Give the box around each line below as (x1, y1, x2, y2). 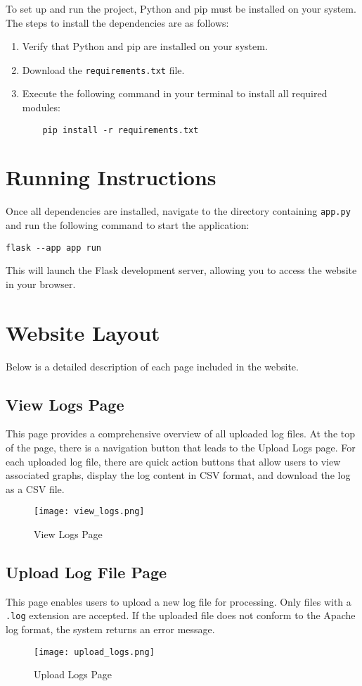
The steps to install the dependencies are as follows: (6, 15, 229, 30)
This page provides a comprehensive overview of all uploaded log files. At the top (6, 426, 356, 441)
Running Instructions (6, 163, 216, 192)
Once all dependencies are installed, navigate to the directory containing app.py (6, 204, 351, 218)
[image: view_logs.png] (34, 506, 145, 517)
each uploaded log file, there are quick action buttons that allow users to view (6, 454, 341, 468)
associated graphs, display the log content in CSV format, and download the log (6, 468, 351, 482)
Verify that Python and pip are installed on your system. (22, 39, 268, 54)
